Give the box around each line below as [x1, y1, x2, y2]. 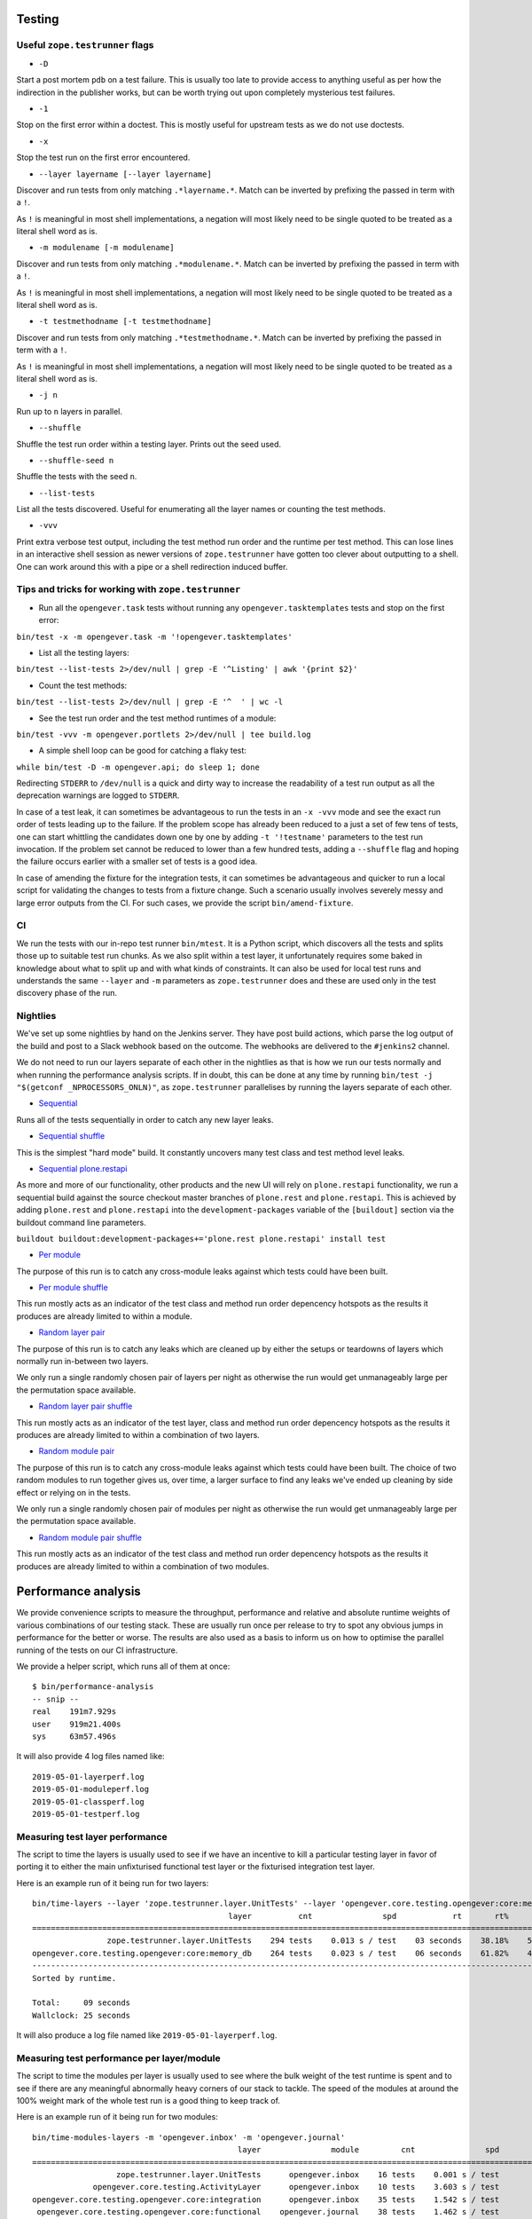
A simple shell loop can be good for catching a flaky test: [38, 746, 247, 756]
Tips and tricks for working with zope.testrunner [16, 583, 241, 596]
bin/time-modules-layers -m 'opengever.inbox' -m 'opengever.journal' [32, 2132, 346, 2143]
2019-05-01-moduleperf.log [32, 1784, 150, 1795]
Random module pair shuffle [38, 1532, 142, 1543]
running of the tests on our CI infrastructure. [16, 1645, 178, 1655]
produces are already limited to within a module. [16, 1310, 192, 1322]
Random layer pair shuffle [38, 1401, 133, 1411]
